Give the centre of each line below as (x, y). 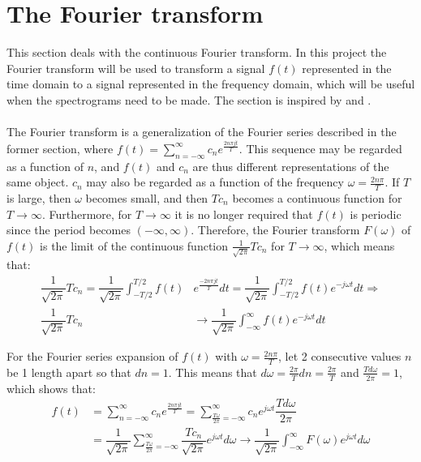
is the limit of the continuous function (134, 245)
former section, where (60, 148)
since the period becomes (69, 230)
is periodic (376, 214)
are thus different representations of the (291, 166)
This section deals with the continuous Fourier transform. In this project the (197, 52)
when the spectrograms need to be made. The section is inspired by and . (189, 99)
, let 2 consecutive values (339, 356)
